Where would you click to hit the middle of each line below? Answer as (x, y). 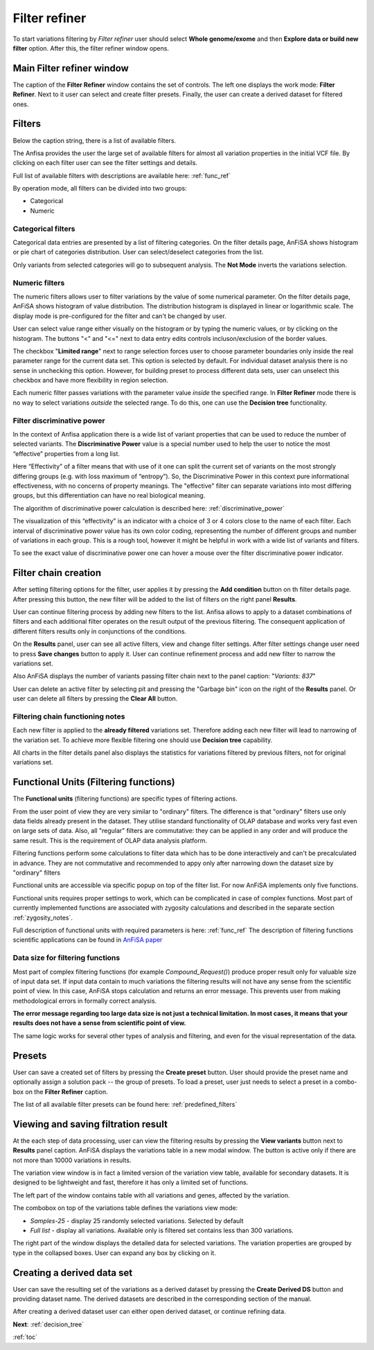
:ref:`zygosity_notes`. (43, 918)
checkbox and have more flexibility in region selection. (91, 380)
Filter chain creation (57, 573)
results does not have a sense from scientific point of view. (99, 1023)
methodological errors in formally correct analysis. (85, 1001)
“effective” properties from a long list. (66, 453)
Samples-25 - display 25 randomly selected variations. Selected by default (137, 1220)
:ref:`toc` (25, 1337)
